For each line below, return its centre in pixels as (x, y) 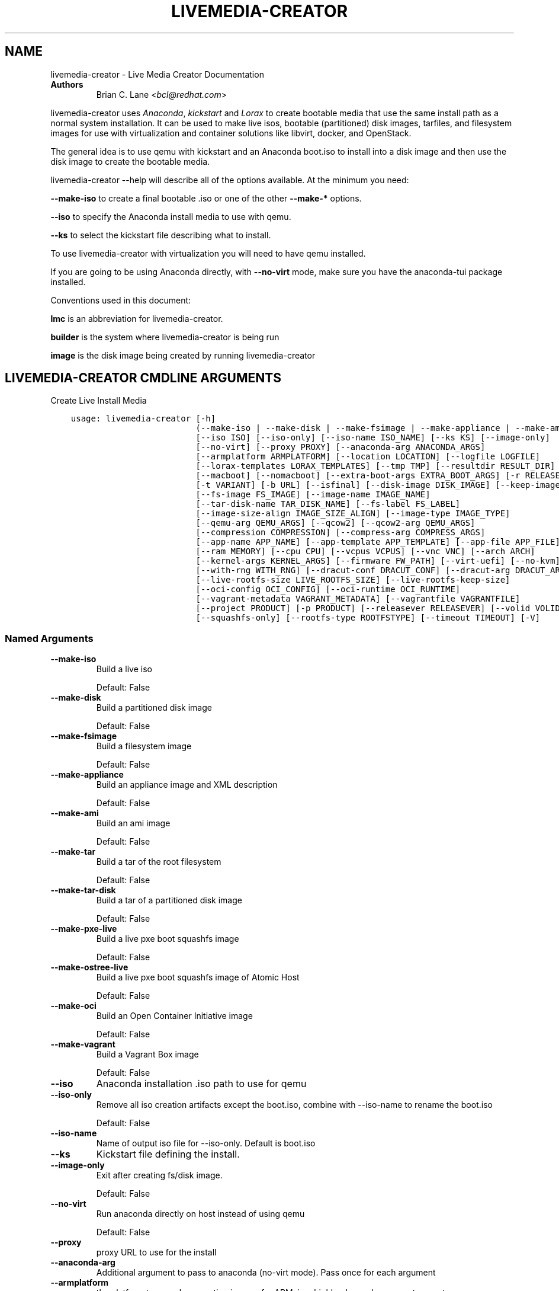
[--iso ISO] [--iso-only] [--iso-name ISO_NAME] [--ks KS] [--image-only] (373, 438)
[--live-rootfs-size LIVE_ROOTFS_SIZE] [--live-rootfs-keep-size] (353, 580)
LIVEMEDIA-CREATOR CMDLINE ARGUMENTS (143, 378)
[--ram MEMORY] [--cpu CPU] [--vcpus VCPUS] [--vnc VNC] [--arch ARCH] (365, 552)
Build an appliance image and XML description (187, 785)
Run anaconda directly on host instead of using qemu (200, 1214)
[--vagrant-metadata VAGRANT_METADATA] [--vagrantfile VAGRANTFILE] (358, 599)
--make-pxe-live (84, 929)
